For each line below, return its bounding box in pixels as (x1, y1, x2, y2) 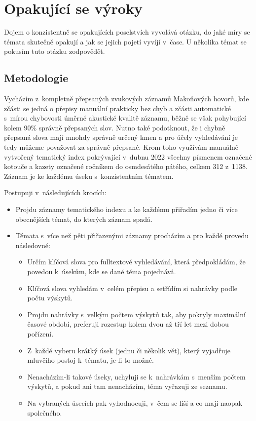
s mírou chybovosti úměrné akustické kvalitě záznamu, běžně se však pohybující (4, 113, 246, 123)
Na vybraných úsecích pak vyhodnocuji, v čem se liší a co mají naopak (27, 397, 243, 408)
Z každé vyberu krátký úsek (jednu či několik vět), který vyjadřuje (27, 345, 230, 355)
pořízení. (27, 328, 54, 338)
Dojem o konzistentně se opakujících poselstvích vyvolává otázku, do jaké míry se (4, 27, 250, 37)
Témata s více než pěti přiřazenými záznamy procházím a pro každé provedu (15, 230, 249, 241)
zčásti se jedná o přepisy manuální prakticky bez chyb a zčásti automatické (4, 103, 231, 113)
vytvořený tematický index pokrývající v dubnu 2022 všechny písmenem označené (4, 151, 252, 162)
